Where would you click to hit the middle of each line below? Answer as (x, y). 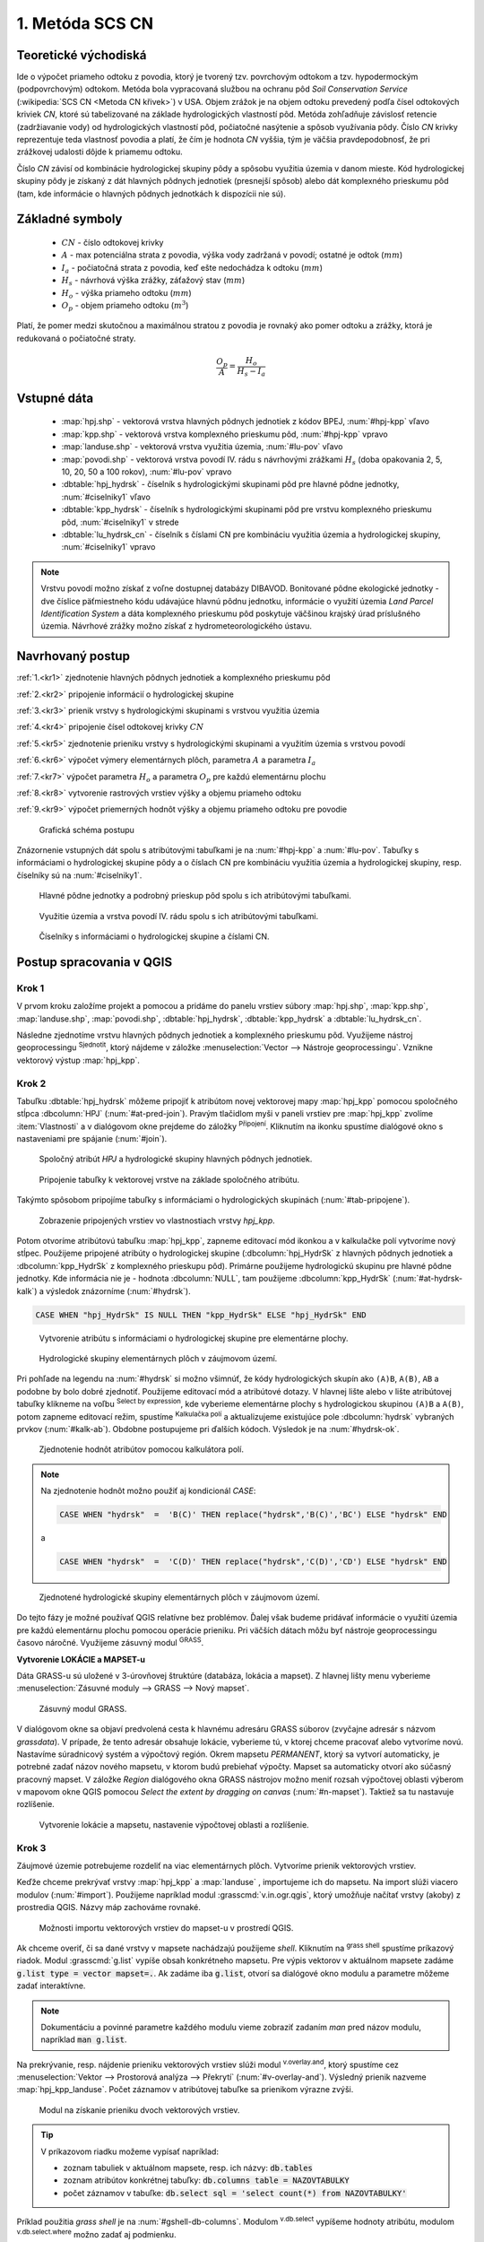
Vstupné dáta (55, 398)
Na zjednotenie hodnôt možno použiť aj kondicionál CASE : (148, 1491)
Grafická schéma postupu (86, 830)
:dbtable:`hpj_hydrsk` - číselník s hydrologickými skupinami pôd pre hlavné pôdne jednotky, (230, 484)
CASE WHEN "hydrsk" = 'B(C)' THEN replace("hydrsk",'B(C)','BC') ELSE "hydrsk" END (253, 1515)
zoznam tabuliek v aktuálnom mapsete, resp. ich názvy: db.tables (188, 2168)
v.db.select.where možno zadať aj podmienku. (96, 2233)
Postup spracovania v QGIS (95, 962)
